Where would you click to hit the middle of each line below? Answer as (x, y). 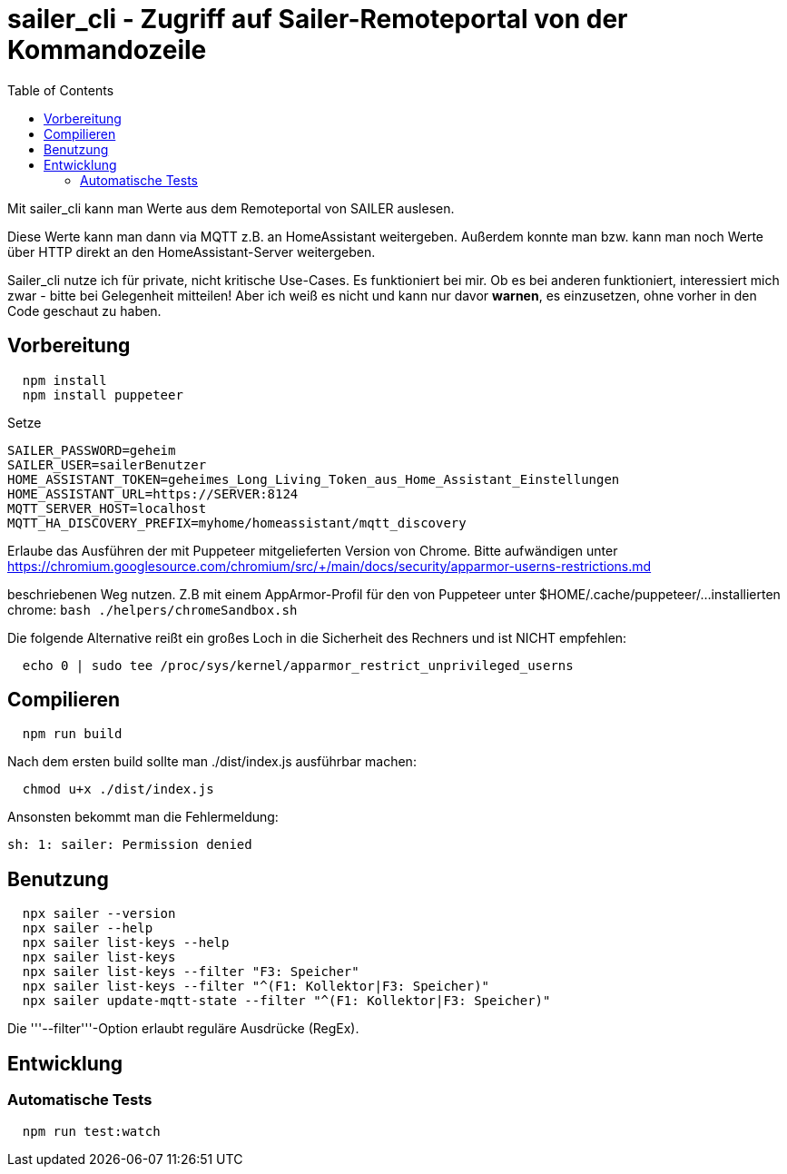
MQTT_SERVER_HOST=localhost (107, 508)
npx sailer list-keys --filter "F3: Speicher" (191, 972)
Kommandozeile (107, 50)
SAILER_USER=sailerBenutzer (107, 464)
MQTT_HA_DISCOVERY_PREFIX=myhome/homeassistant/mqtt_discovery (237, 523)
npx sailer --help (88, 928)
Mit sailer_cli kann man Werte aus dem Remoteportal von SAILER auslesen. (231, 208)
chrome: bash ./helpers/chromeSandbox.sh (152, 609)
